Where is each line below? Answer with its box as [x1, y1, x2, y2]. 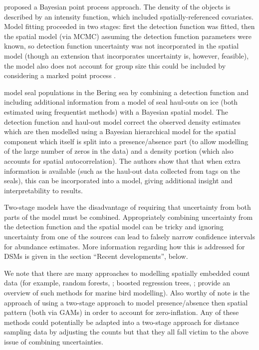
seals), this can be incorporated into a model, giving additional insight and [4, 175, 233, 186]
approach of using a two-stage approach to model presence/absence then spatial [4, 297, 248, 307]
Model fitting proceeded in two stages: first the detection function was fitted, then [4, 21, 255, 32]
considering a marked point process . [4, 70, 116, 81]
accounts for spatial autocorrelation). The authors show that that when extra [4, 155, 241, 166]
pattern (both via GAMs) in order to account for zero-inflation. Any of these [4, 307, 239, 317]
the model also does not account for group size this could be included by [4, 60, 226, 71]
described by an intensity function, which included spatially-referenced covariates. [4, 11, 254, 22]
